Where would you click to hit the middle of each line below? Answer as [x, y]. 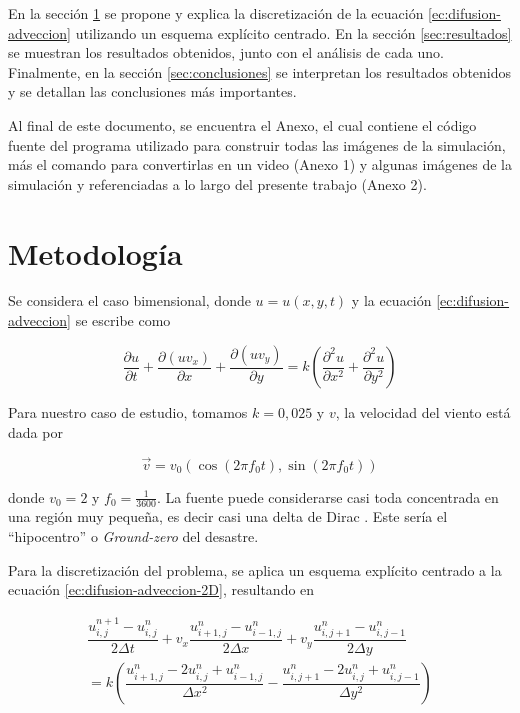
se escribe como [123, 320]
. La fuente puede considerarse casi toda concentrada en [327, 496]
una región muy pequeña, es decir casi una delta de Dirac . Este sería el [228, 516]
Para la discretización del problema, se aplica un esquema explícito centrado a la [255, 569]
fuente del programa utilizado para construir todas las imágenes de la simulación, [257, 144]
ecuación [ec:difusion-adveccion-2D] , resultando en [161, 589]
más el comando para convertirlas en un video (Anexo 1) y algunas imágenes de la [260, 164]
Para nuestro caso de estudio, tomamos [128, 412]
